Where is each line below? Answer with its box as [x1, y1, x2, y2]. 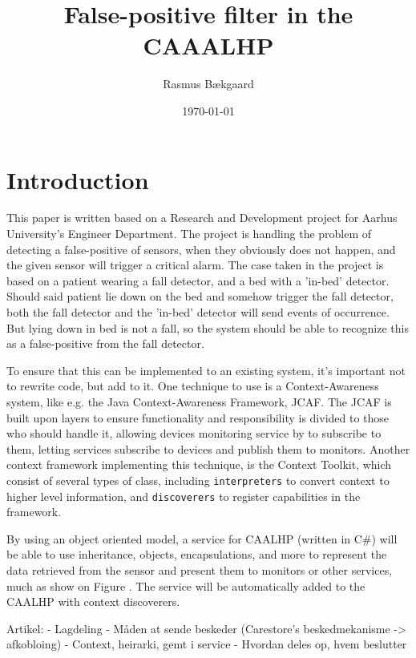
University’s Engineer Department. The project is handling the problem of [6, 225, 372, 242]
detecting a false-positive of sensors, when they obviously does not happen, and [6, 240, 396, 257]
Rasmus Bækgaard [163, 75, 254, 92]
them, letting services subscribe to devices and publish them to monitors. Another [6, 440, 410, 457]
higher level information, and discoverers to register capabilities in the [6, 487, 361, 504]
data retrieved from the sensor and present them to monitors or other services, [6, 562, 393, 579]
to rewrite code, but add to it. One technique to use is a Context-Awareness [6, 377, 379, 394]
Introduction [6, 163, 149, 196]
